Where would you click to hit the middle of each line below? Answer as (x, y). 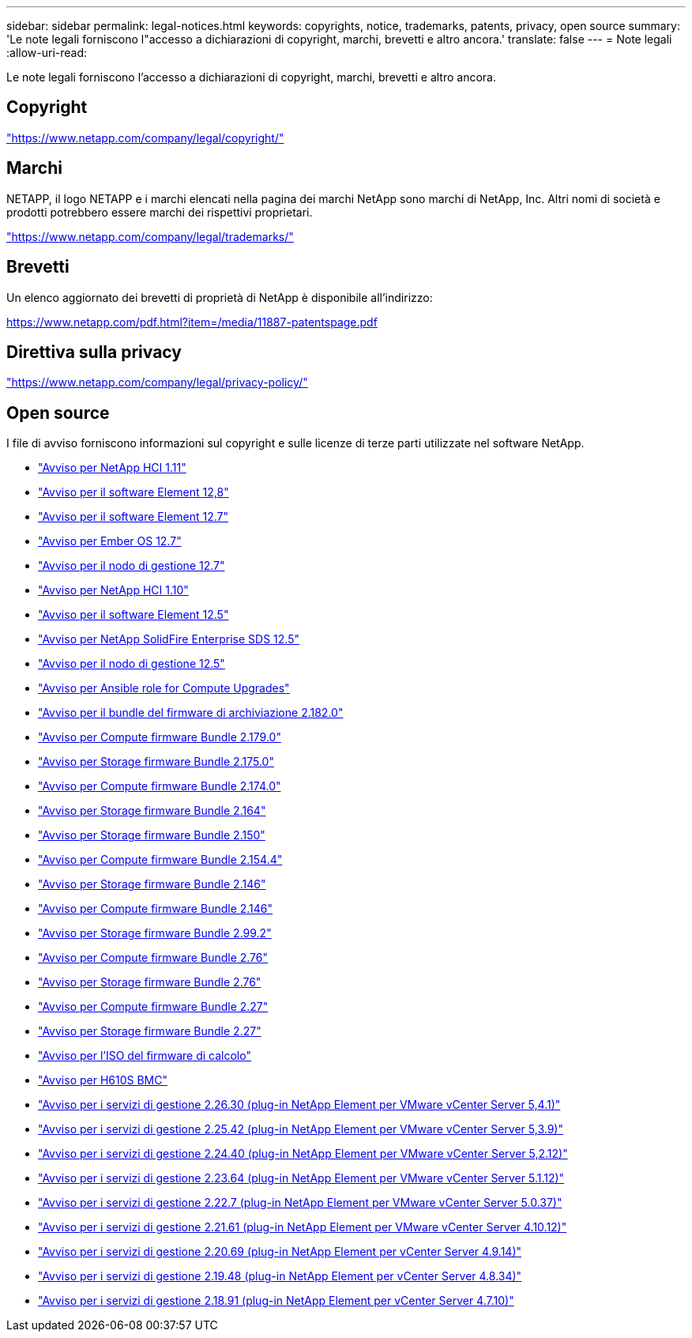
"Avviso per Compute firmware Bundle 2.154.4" (160, 860)
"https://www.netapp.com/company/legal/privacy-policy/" (157, 383)
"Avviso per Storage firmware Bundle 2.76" (150, 982)
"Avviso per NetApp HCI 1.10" (113, 590)
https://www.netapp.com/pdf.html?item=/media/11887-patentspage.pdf (192, 322)
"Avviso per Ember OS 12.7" (110, 541)
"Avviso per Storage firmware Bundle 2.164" (152, 811)
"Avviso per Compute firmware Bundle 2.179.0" (160, 737)
